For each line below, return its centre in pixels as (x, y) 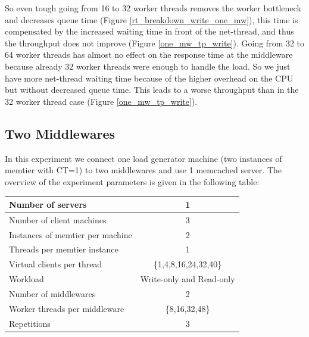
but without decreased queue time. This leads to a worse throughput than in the (152, 90)
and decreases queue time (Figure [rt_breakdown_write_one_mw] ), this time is (152, 19)
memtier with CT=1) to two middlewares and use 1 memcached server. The (143, 170)
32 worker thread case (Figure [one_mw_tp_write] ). (101, 101)
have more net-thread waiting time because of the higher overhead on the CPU (149, 78)
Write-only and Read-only (188, 279)
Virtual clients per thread (56, 264)
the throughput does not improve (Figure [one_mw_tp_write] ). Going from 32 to (155, 43)
